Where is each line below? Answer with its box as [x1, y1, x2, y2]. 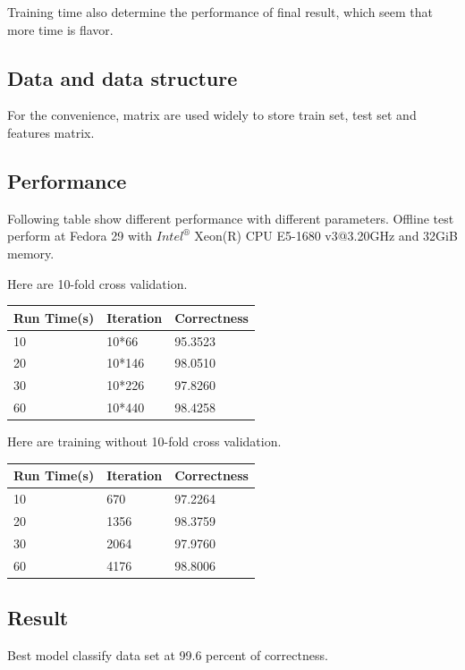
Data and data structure [7, 64, 238, 91]
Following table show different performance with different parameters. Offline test [7, 208, 454, 227]
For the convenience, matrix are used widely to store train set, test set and [7, 106, 417, 124]
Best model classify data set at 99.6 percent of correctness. [7, 645, 328, 664]
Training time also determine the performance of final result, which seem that [7, 3, 434, 21]
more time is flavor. [7, 20, 114, 38]
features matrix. [7, 123, 95, 141]
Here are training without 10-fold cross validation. [7, 432, 282, 451]
